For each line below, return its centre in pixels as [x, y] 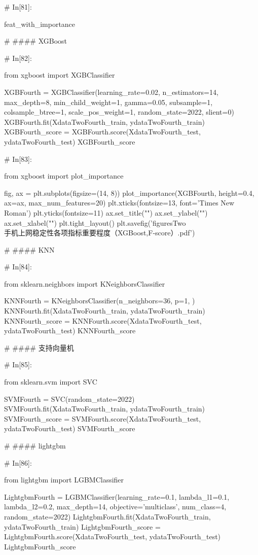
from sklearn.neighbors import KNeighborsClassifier [85, 283]
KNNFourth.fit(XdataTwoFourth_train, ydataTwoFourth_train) [105, 311]
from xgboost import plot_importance [64, 176]
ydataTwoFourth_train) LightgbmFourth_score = [82, 526]
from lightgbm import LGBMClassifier [64, 480]
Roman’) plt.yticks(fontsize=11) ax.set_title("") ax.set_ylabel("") [106, 212]
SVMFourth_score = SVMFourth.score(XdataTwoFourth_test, [103, 418]
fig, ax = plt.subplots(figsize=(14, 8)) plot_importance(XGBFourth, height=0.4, [129, 193]
